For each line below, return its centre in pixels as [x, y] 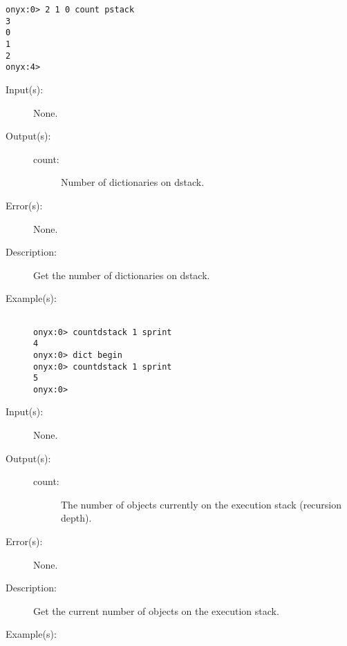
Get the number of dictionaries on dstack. [122, 275]
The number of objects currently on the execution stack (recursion [201, 504]
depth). [76, 518]
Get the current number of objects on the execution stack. [156, 610]
